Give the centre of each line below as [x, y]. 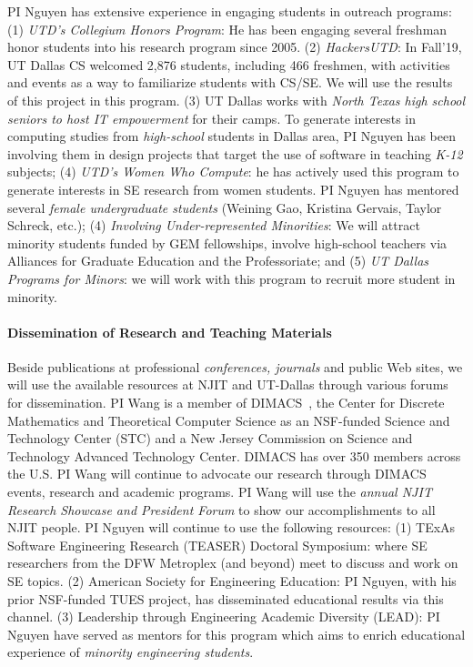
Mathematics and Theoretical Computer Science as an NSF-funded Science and [229, 420]
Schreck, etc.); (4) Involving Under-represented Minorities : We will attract [214, 225]
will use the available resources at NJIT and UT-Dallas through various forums [228, 384]
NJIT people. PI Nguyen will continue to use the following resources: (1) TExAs [231, 527]
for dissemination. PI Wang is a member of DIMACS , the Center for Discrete [226, 403]
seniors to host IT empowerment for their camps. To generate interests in [212, 118]
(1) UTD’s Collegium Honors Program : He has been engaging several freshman [227, 29]
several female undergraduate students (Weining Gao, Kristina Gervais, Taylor [225, 207]
